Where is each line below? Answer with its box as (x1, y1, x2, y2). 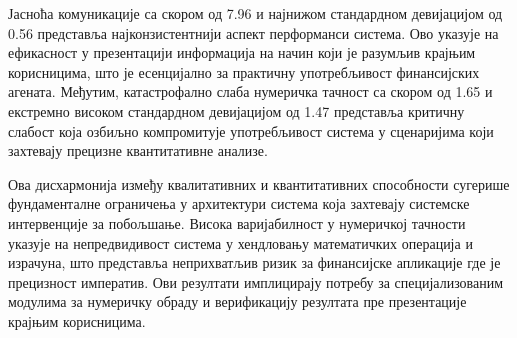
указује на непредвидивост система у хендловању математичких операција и (8, 232, 473, 253)
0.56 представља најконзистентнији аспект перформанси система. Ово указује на (8, 22, 499, 43)
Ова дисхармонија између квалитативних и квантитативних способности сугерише (8, 173, 510, 194)
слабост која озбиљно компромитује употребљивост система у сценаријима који (8, 120, 494, 141)
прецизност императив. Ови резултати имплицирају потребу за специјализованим (8, 271, 504, 292)
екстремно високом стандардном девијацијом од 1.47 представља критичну (8, 100, 465, 121)
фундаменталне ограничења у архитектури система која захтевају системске (8, 193, 470, 214)
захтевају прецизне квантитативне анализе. (8, 140, 268, 161)
